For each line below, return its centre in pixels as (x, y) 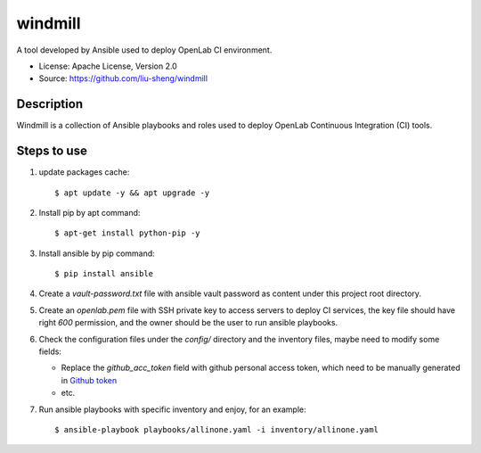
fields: (50, 351)
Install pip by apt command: (90, 212)
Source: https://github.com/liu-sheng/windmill (123, 78)
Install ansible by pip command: (97, 253)
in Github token (89, 380)
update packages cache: (84, 172)
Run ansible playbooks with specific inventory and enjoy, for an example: (172, 409)
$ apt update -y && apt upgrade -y (132, 193)
